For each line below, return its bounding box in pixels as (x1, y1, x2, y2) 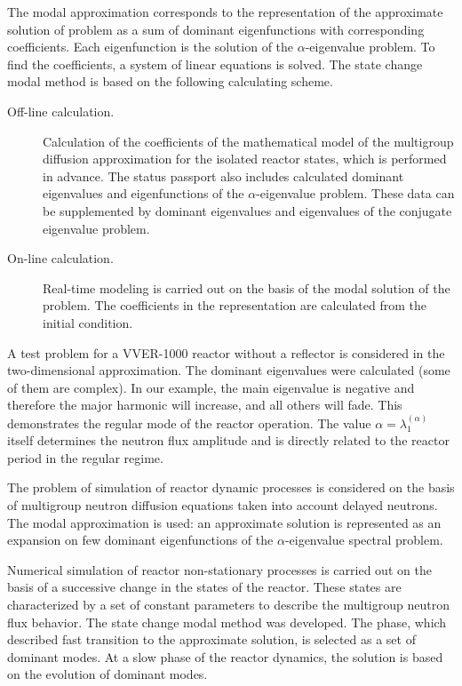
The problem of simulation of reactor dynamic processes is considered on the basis (7, 478, 455, 497)
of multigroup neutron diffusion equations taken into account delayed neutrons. (7, 496, 438, 514)
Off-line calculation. (7, 101, 115, 120)
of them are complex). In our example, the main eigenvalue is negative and (7, 378, 415, 396)
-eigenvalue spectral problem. (284, 530, 443, 549)
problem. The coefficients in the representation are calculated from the (43, 296, 426, 315)
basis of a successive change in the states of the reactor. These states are (7, 578, 402, 596)
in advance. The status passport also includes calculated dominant (43, 166, 404, 185)
